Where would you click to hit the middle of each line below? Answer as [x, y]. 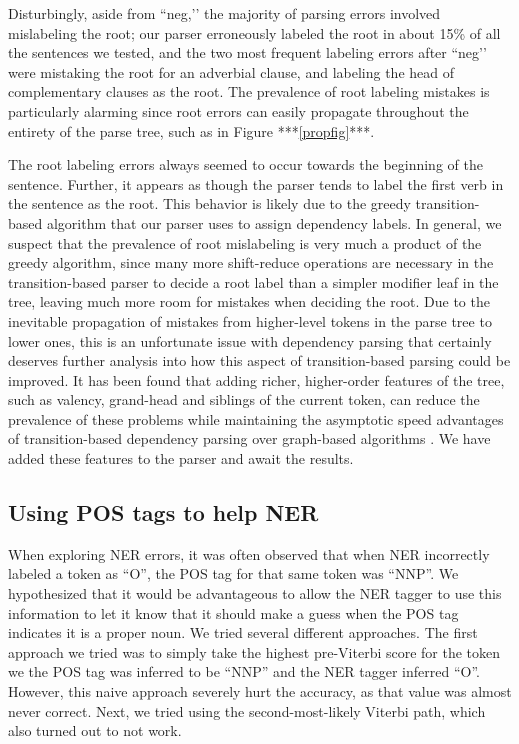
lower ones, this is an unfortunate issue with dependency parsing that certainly [250, 340]
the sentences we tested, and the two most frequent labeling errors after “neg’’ [247, 52]
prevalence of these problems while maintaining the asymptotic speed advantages [256, 418]
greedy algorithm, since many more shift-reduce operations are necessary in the [251, 262]
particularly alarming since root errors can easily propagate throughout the [238, 110]
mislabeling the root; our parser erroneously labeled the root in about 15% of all [254, 32]
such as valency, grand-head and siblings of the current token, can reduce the [244, 399]
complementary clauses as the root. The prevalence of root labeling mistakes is [249, 91]
